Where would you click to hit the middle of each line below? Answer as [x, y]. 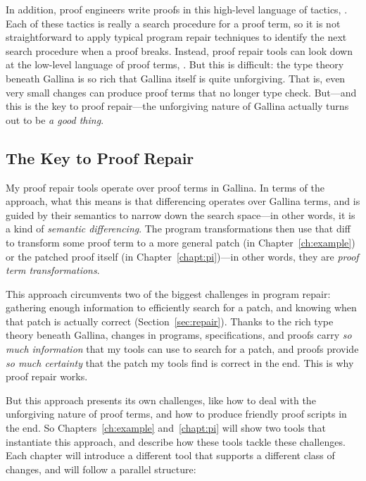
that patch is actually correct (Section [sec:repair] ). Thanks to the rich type [170, 321]
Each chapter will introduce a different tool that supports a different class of [170, 455]
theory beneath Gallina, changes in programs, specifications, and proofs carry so [179, 335]
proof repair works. [47, 376]
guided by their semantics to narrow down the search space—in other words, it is [181, 214]
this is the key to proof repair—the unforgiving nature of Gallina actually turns [177, 106]
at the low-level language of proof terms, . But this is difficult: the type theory [175, 64]
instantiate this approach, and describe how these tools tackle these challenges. [176, 441]
